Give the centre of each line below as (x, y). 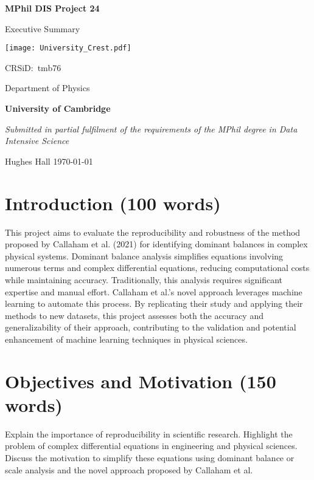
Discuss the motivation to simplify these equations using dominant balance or (150, 457)
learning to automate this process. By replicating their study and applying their (154, 303)
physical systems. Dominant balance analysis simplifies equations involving (144, 255)
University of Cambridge (58, 108)
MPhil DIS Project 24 (52, 8)
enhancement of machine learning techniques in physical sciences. (126, 339)
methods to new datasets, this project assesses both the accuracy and (134, 315)
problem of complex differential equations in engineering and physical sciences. (151, 446)
